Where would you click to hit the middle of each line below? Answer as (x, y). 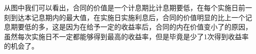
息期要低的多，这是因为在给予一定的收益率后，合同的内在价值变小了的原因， (128, 27)
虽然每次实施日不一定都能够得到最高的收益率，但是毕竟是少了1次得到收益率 (126, 36)
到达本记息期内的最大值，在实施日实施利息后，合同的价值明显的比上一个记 (131, 17)
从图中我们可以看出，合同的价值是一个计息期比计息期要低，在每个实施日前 (125, 7)
